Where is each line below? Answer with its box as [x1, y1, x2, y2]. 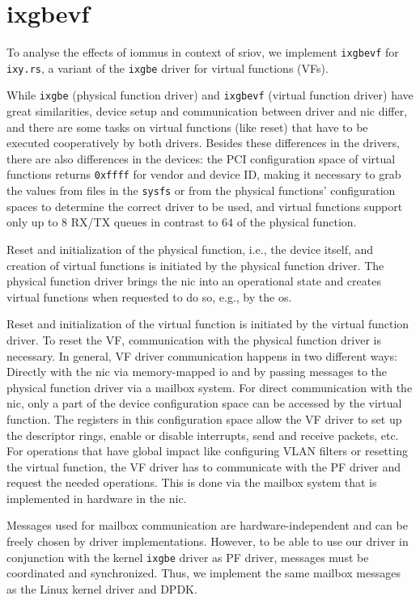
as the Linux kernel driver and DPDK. [6, 580, 197, 597]
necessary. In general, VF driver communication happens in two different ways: [6, 347, 397, 364]
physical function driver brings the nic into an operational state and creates [6, 273, 381, 289]
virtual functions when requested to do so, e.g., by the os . [6, 288, 292, 305]
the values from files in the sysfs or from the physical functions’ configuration [6, 182, 396, 199]
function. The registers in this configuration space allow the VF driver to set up [6, 410, 402, 427]
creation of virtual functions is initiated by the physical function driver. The [6, 256, 384, 273]
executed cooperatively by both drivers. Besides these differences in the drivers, [6, 134, 400, 151]
